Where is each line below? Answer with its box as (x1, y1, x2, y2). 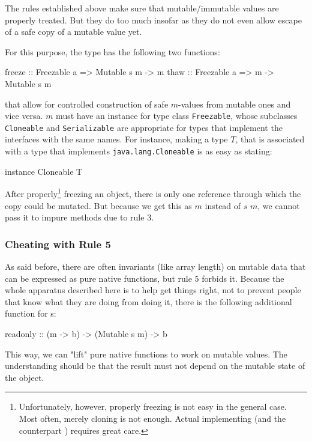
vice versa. (5, 109, 43, 122)
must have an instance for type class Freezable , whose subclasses (56, 109, 298, 122)
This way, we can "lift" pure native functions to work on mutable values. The (5, 347, 287, 360)
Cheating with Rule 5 (5, 236, 111, 251)
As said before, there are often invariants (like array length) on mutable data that (5, 260, 306, 272)
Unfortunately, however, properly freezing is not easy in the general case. (19, 400, 287, 413)
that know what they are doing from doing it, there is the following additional (5, 295, 292, 308)
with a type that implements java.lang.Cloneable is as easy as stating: (5, 145, 272, 157)
